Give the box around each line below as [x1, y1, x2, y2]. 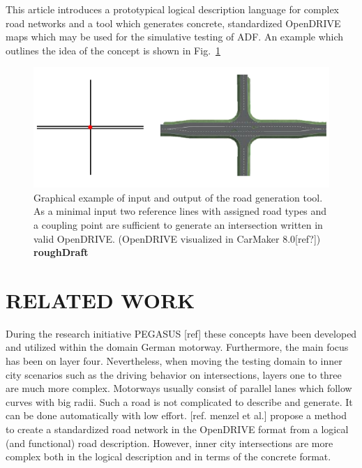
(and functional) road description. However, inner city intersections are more [6, 435, 333, 450]
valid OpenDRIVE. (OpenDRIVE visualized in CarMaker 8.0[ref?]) [33, 231, 321, 246]
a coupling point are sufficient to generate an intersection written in [33, 217, 323, 232]
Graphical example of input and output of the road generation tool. [33, 190, 323, 204]
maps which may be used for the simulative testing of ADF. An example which [6, 29, 344, 44]
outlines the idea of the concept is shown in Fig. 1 [6, 43, 221, 57]
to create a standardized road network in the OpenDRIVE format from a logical [6, 421, 349, 436]
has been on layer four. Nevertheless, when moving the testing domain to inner [6, 354, 342, 368]
